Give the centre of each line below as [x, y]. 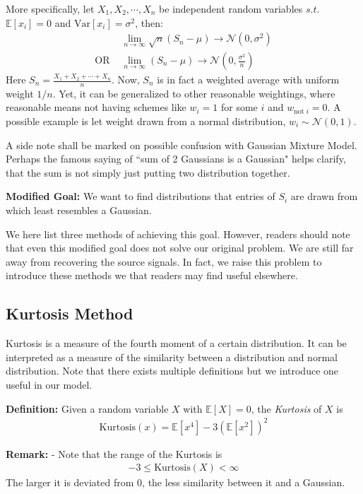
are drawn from [324, 196]
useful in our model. [49, 384]
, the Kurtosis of [286, 408]
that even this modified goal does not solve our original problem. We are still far [180, 248]
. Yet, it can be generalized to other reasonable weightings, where [194, 93]
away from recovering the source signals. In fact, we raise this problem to [164, 261]
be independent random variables [231, 8]
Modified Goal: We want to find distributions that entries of [141, 196]
